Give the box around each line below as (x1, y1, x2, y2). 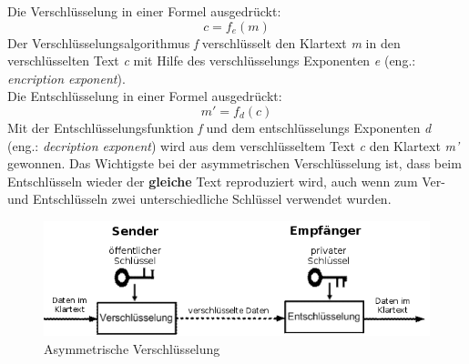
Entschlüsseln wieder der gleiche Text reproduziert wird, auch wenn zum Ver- (7, 171, 445, 190)
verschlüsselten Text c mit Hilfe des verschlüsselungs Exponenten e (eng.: (7, 51, 416, 70)
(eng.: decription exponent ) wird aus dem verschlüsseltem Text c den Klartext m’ (7, 136, 460, 155)
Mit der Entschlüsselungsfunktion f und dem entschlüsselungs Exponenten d (7, 117, 432, 136)
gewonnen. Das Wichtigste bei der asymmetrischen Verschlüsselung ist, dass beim (7, 154, 462, 173)
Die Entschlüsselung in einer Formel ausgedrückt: (7, 86, 282, 106)
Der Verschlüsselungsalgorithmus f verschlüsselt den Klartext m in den (7, 33, 401, 52)
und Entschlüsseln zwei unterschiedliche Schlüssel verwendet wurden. (7, 189, 392, 208)
